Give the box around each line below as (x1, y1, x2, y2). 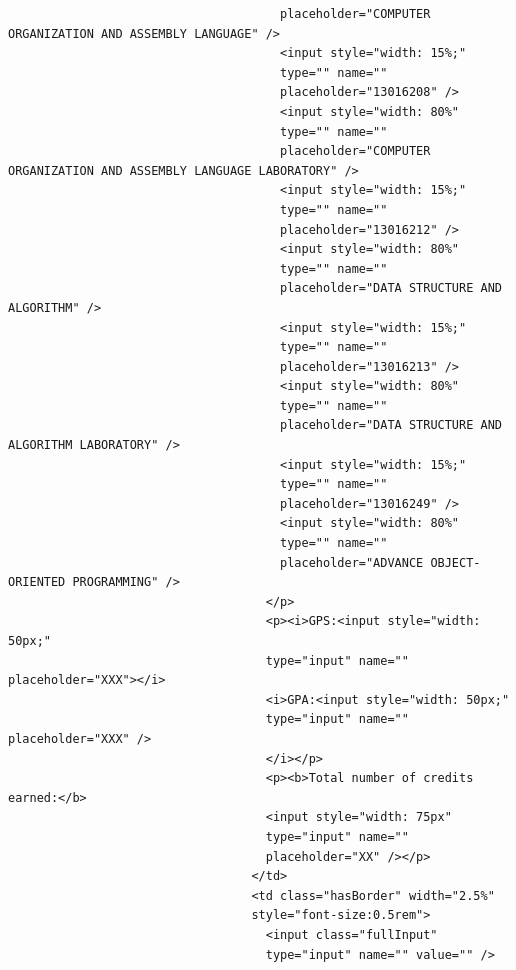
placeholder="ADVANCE (280, 555, 424, 570)
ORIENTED (8, 575, 66, 590)
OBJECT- (430, 555, 481, 570)
